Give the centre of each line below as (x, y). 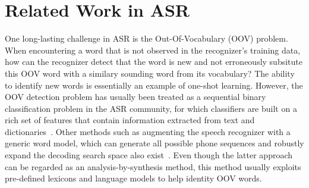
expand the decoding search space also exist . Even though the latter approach (149, 155)
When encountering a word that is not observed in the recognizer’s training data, (153, 50)
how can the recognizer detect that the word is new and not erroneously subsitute (154, 62)
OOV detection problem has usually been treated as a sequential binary (135, 97)
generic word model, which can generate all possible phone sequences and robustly (154, 143)
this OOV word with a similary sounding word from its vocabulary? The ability (150, 73)
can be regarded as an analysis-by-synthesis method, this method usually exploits (153, 166)
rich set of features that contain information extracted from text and (130, 120)
